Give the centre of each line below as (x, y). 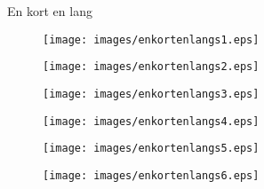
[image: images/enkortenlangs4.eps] (151, 121)
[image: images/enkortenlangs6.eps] (151, 175)
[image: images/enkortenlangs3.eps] (151, 94)
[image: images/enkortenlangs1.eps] (151, 39)
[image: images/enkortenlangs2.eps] (151, 67)
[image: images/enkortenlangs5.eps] (151, 149)
